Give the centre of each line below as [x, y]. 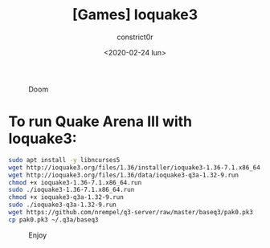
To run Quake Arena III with [100, 122]
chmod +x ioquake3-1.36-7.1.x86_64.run [75, 182]
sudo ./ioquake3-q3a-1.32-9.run [62, 205]
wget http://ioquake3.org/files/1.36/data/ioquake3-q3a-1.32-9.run [124, 175]
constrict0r [135, 37]
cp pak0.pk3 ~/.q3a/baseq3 [53, 220]
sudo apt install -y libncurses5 [64, 160]
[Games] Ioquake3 [135, 15]
